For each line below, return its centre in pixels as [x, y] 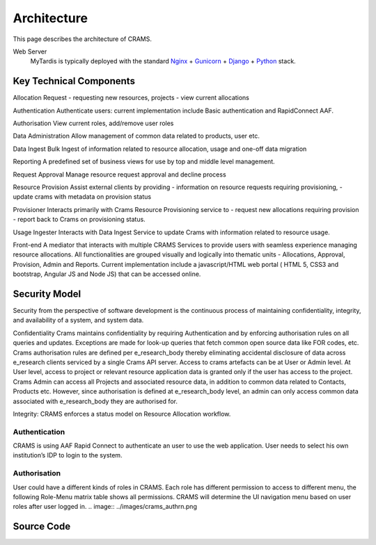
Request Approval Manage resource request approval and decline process [119, 174]
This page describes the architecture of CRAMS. [83, 39]
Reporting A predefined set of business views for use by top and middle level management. [144, 162]
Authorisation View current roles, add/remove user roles [93, 123]
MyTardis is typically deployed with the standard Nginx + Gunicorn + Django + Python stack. [163, 61]
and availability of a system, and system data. [78, 320]
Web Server [30, 51]
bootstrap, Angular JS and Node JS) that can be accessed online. [107, 274]
